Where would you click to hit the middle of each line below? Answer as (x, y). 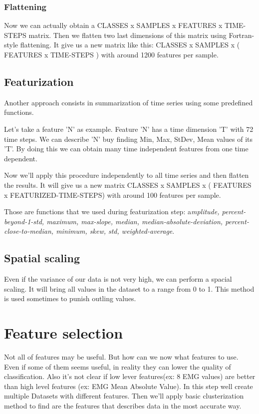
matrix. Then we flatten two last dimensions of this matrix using (128, 35)
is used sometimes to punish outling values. (70, 298)
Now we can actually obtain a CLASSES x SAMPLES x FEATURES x (113, 25)
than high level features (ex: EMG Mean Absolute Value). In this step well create (129, 386)
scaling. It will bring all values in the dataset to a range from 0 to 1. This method (129, 288)
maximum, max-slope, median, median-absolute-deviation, (135, 221)
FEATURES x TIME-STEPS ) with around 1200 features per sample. (111, 54)
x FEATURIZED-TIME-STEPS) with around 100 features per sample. (113, 195)
